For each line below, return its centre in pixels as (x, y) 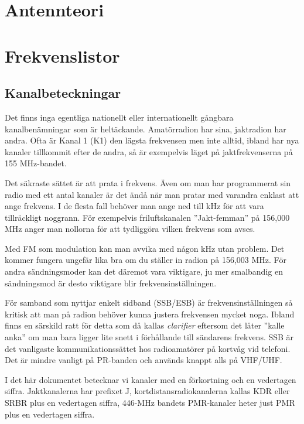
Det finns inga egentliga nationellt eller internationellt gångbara (119, 117)
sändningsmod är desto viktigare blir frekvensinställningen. (111, 283)
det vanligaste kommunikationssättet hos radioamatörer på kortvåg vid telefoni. (148, 348)
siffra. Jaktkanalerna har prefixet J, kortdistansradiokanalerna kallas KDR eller (147, 391)
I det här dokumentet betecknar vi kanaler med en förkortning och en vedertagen (151, 379)
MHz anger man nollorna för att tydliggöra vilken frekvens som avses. (130, 229)
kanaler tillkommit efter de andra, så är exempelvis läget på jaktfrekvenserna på (149, 151)
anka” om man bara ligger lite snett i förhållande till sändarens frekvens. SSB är (149, 337)
